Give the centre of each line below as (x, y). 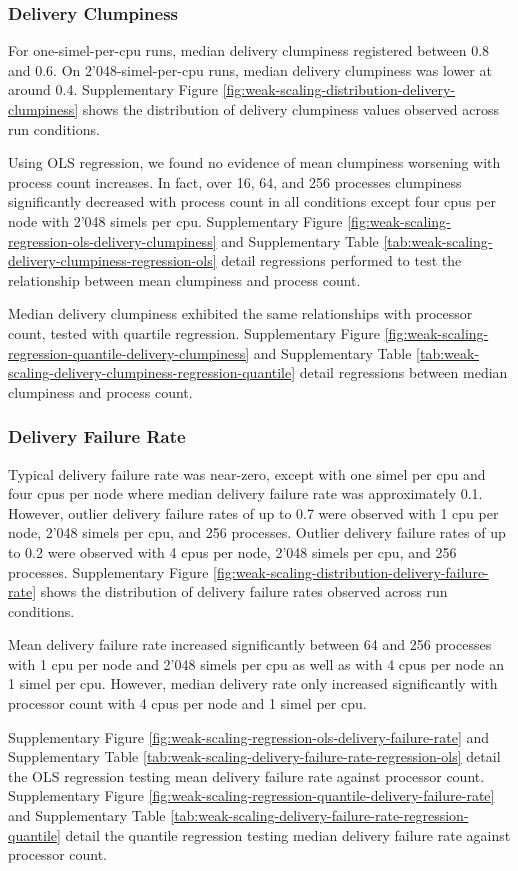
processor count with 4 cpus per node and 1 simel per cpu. (187, 703)
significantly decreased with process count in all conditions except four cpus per (252, 201)
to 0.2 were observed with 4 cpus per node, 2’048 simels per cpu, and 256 (232, 551)
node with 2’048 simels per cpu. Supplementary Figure (175, 220)
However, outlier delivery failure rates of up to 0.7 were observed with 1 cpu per (253, 512)
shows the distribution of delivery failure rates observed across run (244, 591)
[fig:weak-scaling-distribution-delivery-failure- (351, 571)
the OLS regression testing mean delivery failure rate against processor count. (246, 775)
